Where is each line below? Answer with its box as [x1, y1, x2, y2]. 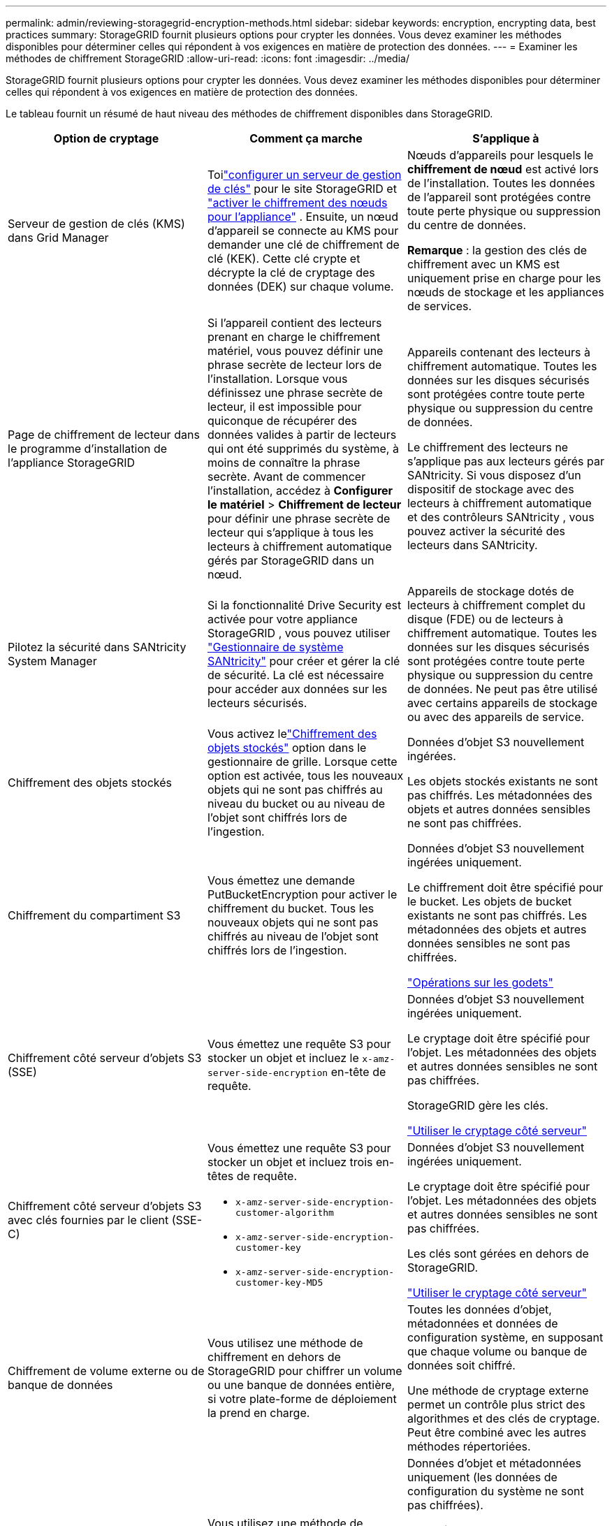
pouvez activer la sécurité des [407, 524, 565, 538]
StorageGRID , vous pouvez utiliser [207, 626, 391, 640]
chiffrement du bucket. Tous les [207, 901, 374, 915]
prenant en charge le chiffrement [207, 330, 381, 344]
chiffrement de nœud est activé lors [407, 162, 599, 176]
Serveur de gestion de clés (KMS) [8, 217, 185, 231]
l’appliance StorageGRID [8, 456, 136, 470]
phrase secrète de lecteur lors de [207, 358, 382, 372]
